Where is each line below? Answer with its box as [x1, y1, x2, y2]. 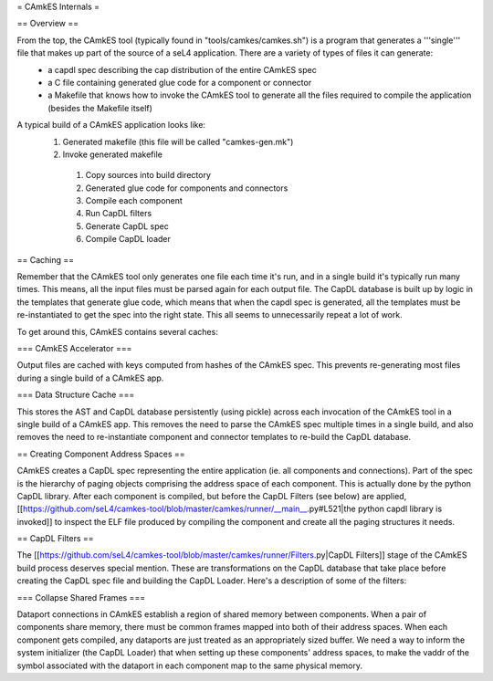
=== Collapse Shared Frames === [16, 592, 146, 602]
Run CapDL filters [85, 208, 152, 219]
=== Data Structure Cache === [16, 389, 135, 401]
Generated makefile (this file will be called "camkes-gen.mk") [62, 136, 294, 147]
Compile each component [85, 195, 183, 206]
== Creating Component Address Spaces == [16, 448, 186, 459]
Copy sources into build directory [85, 170, 212, 181]
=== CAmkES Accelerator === [16, 342, 132, 353]
